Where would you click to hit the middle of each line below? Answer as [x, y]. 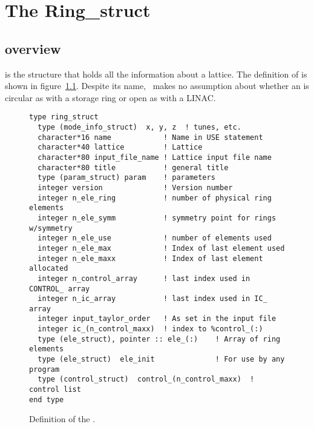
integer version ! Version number [135, 187]
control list [55, 390]
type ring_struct [64, 117]
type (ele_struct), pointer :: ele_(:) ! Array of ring [159, 339]
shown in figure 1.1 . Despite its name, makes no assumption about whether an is [157, 86]
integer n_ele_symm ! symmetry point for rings [157, 218]
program [44, 369]
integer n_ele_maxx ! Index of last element [150, 258]
